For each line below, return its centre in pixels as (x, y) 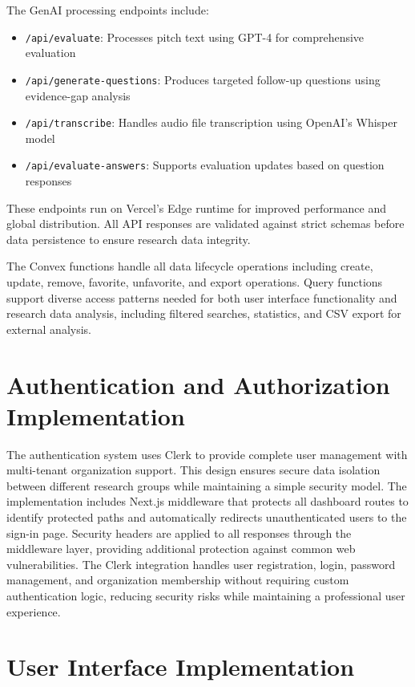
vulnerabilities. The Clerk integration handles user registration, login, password (201, 564)
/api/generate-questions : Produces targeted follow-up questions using (203, 79)
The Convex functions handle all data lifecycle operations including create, (190, 266)
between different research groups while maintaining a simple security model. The (207, 485)
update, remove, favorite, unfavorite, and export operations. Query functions (195, 281)
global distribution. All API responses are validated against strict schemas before (205, 224)
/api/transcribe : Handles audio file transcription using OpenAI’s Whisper (211, 122)
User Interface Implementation (181, 667)
